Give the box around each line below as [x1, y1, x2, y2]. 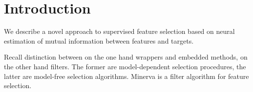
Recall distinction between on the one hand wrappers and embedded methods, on [4, 52, 248, 62]
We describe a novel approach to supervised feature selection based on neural [4, 26, 235, 36]
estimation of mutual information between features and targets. [4, 35, 194, 46]
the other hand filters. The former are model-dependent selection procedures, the [4, 61, 246, 71]
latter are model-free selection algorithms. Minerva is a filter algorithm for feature [4, 71, 249, 81]
